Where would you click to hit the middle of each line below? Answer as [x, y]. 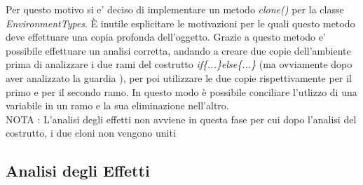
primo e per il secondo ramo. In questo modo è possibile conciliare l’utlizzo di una [181, 91]
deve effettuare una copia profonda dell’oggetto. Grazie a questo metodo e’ [166, 37]
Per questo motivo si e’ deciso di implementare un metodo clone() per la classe [175, 9]
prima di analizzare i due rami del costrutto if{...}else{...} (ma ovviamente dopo [179, 64]
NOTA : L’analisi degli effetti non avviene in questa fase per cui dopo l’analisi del [181, 119]
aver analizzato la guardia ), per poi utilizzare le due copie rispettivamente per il [179, 77]
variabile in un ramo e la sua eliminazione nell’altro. [117, 105]
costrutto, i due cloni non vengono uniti [91, 133]
